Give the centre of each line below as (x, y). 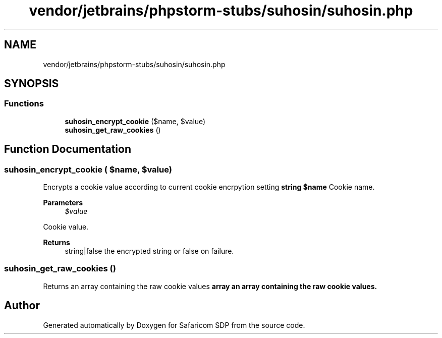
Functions (24, 104)
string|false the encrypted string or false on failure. (149, 251)
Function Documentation (68, 149)
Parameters (63, 203)
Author (22, 306)
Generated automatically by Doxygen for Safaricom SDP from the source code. (174, 325)
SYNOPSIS (32, 84)
